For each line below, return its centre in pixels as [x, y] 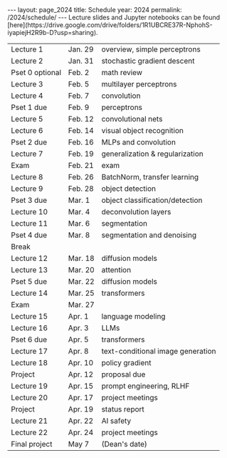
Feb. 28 [81, 189]
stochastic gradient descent [148, 61]
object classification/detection [152, 200]
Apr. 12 [81, 374]
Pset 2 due [29, 142]
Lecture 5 [27, 119]
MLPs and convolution [139, 142]
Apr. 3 [78, 328]
